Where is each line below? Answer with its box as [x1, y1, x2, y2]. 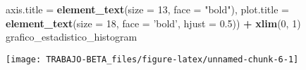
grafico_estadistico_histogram [6, 29, 137, 44]
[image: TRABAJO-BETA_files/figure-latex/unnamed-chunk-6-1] [6, 54, 299, 64]
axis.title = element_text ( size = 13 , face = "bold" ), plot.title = [6, 2, 289, 16]
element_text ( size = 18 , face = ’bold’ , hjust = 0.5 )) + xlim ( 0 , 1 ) [6, 15, 301, 30]
